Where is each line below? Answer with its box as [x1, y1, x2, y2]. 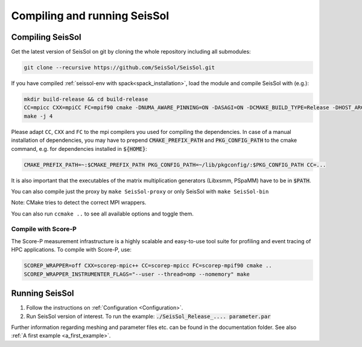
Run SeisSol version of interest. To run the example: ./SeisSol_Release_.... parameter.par [26, 313, 271, 320]
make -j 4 [24, 112, 53, 119]
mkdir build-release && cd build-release [24, 96, 148, 103]
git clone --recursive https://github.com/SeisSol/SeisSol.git [24, 64, 215, 71]
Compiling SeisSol [11, 32, 81, 42]
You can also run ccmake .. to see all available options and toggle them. [11, 210, 194, 217]
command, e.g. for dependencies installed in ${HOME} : [11, 145, 148, 152]
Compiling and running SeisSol [11, 9, 169, 22]
